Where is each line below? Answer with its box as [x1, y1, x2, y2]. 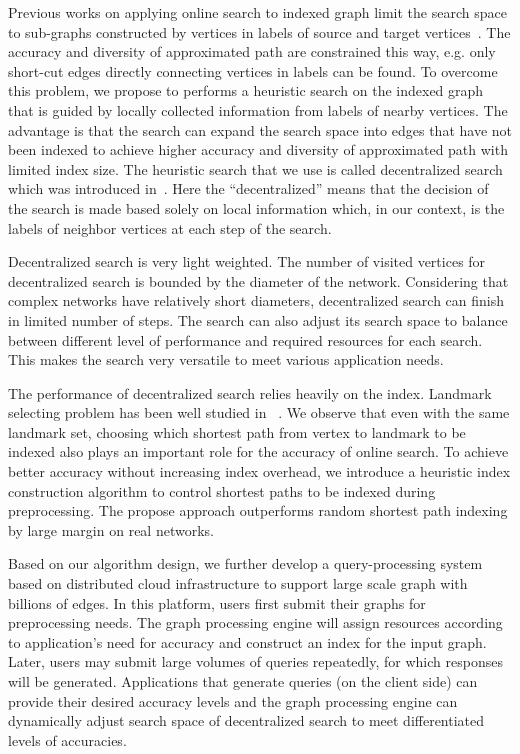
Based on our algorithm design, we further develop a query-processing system [8, 553, 483, 574]
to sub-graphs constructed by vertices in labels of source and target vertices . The [8, 21, 511, 42]
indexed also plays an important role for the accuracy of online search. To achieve [8, 441, 509, 462]
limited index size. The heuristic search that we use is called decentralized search [8, 158, 503, 179]
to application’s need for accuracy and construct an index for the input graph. [8, 631, 487, 652]
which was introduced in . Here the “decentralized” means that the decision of [8, 178, 489, 199]
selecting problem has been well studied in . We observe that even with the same [8, 402, 510, 423]
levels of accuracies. [8, 729, 127, 750]
